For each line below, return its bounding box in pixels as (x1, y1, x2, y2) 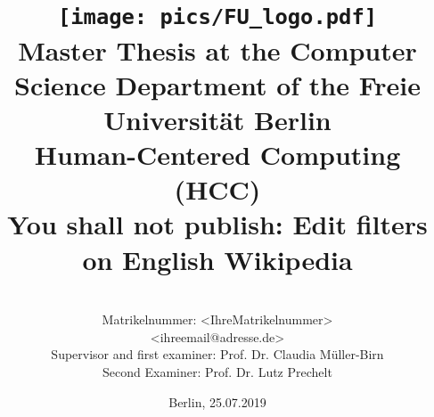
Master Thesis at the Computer (18, 31, 417, 68)
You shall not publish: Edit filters (7, 206, 428, 242)
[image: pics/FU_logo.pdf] (57, 4, 378, 30)
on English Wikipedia (82, 241, 353, 277)
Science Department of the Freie (13, 66, 421, 102)
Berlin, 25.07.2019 (168, 392, 266, 411)
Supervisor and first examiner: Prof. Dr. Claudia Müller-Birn (51, 345, 384, 364)
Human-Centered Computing (34, 136, 401, 173)
